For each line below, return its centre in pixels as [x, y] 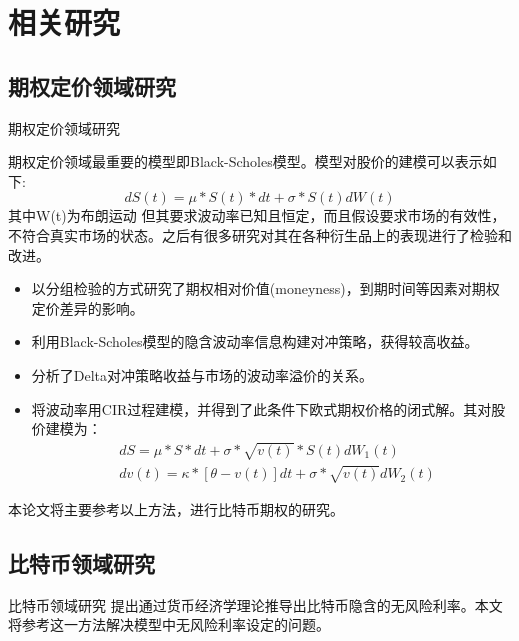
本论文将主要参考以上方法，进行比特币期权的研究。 [176, 508]
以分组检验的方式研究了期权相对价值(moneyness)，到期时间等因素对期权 [265, 288]
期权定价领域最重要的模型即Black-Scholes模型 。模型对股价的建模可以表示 [245, 161]
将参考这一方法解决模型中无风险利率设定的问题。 [169, 624]
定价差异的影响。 [87, 307]
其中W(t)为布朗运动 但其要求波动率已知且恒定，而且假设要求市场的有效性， [257, 215]
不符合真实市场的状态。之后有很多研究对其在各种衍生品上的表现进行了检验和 [260, 234]
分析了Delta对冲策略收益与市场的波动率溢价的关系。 [202, 374]
